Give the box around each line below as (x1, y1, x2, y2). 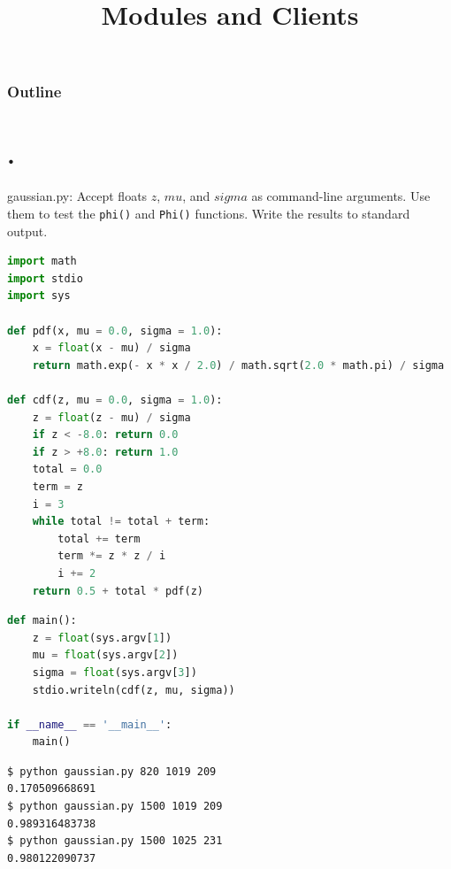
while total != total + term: (32, 515, 210, 528)
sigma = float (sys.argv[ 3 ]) (32, 665, 197, 679)
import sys (7, 289, 71, 303)
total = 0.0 (32, 463, 103, 476)
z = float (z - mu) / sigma (32, 411, 191, 424)
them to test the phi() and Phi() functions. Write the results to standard (7, 204, 410, 223)
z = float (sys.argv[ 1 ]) (32, 631, 172, 644)
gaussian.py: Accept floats (7, 187, 148, 205)
